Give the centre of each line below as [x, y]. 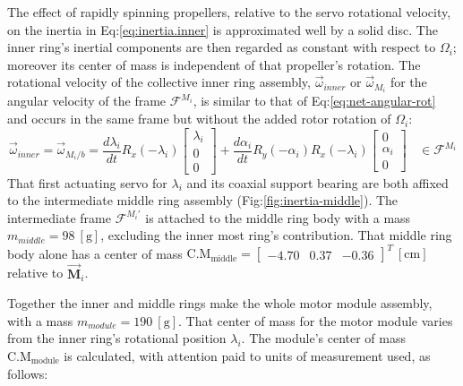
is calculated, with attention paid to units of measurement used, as [247, 356]
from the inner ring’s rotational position [117, 338]
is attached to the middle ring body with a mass [278, 217]
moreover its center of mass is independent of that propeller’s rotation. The [214, 64]
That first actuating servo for [87, 182]
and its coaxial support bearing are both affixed [317, 182]
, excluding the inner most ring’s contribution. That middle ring [276, 235]
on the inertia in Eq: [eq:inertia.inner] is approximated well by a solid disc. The [223, 29]
